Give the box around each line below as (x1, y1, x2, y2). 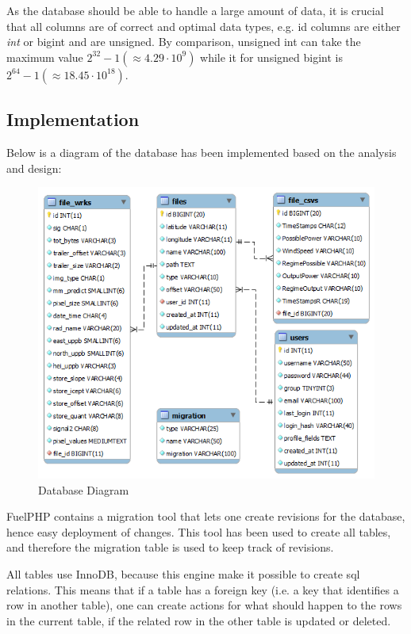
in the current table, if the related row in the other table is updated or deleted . (6, 612, 391, 628)
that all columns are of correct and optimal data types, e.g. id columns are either (6, 17, 401, 34)
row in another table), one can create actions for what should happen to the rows (6, 597, 402, 613)
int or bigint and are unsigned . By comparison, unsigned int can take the (6, 33, 361, 50)
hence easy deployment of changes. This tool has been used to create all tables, (6, 523, 391, 540)
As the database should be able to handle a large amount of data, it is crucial (6, 2, 384, 18)
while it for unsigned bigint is (200, 48, 343, 65)
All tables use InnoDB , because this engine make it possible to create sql (6, 566, 360, 582)
